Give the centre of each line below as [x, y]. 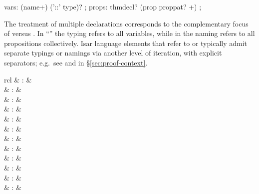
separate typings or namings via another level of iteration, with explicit [113, 53]
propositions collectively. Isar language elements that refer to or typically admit [126, 43]
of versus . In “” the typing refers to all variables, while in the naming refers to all [129, 33]
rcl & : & [18, 79]
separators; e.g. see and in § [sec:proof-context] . [76, 62]
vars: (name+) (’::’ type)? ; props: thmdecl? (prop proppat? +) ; [103, 6]
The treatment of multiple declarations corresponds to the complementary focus [126, 23]
